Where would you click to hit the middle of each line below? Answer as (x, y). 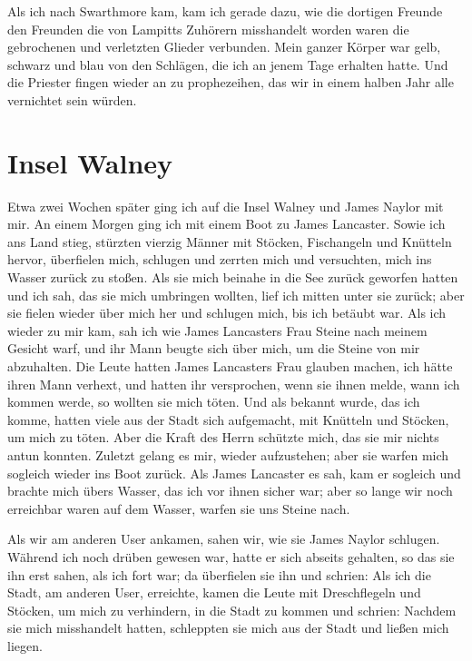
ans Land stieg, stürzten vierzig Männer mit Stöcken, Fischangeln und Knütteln (230, 241)
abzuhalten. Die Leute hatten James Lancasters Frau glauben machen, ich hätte (230, 366)
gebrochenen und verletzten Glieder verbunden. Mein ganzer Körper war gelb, (224, 47)
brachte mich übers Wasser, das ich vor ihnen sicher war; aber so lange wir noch (230, 491)
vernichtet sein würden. (72, 99)
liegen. (25, 645)
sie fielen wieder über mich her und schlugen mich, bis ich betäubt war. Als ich (227, 313)
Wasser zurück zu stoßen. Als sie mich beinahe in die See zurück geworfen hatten (233, 277)
